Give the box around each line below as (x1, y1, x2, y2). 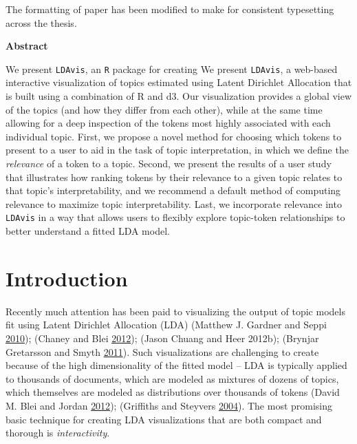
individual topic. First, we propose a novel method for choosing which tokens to (6, 129, 342, 143)
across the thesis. (6, 15, 77, 30)
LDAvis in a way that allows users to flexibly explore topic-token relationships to (6, 210, 345, 224)
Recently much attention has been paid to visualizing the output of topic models (6, 304, 345, 318)
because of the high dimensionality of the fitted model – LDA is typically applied (6, 358, 347, 372)
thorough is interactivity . (6, 425, 110, 440)
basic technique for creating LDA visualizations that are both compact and (6, 412, 322, 426)
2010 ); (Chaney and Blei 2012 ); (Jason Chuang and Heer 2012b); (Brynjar (6, 330, 319, 345)
